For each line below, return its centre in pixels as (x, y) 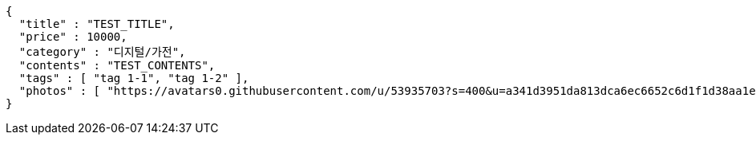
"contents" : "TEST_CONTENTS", (117, 65)
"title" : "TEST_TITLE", (97, 24)
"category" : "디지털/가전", (102, 52)
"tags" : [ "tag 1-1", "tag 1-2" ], (134, 78)
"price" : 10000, (73, 37)
